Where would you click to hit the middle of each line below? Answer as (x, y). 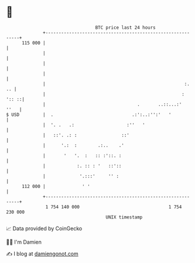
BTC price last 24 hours (126, 28)
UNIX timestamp (124, 217)
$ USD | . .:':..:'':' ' (89, 115)
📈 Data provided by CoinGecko (44, 228)
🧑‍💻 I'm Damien (24, 242)
